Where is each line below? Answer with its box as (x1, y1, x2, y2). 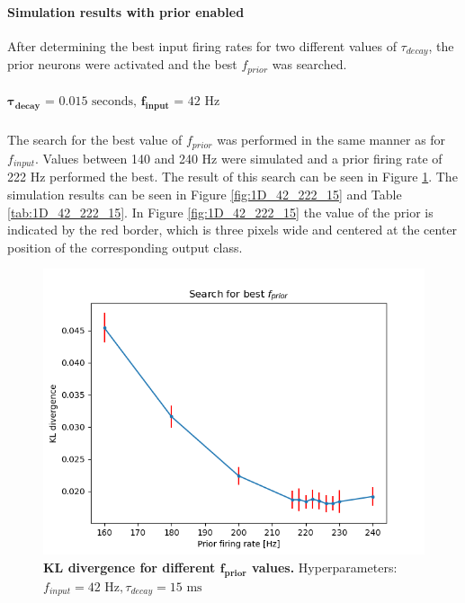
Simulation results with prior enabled (7, 2, 245, 21)
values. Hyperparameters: (252, 557, 398, 576)
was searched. (272, 55, 347, 74)
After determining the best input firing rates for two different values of (7, 36, 397, 55)
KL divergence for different (43, 557, 216, 576)
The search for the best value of (7, 130, 183, 149)
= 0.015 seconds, (44, 95, 137, 109)
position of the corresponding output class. (7, 237, 243, 256)
